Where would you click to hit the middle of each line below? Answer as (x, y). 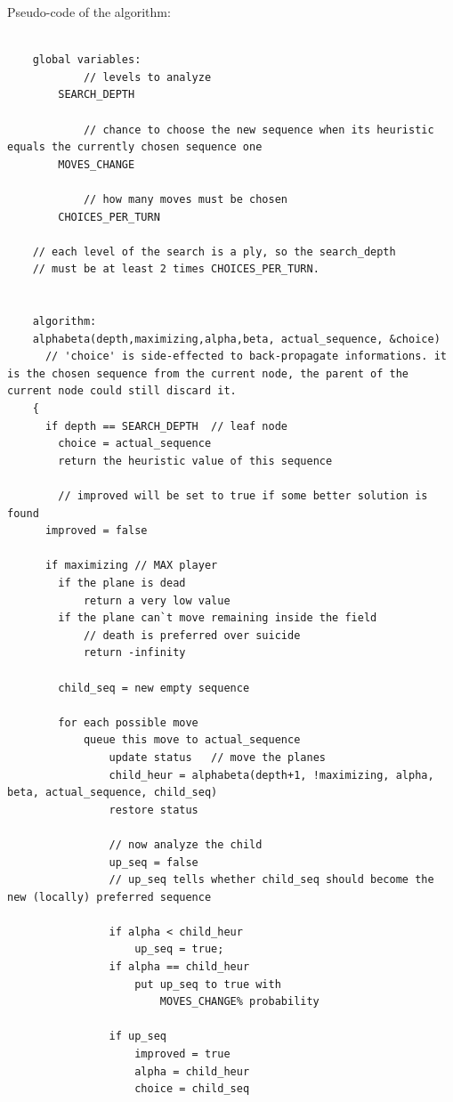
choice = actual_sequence (135, 444)
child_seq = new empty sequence (154, 688)
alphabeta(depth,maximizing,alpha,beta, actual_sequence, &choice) (236, 339)
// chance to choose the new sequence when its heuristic (259, 130)
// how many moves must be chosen (185, 199)
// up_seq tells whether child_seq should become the (271, 880)
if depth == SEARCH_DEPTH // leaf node (166, 426)
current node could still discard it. (122, 391)
